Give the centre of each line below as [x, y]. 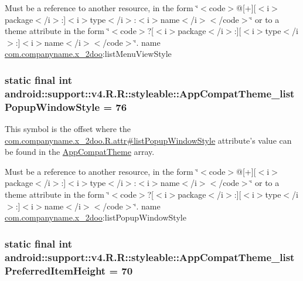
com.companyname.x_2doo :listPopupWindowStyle [96, 217]
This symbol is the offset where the [68, 129]
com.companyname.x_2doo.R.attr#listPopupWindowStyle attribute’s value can [148, 140]
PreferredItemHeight [55, 270]
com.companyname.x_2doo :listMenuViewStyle [88, 54]
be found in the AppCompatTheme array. [80, 152]
